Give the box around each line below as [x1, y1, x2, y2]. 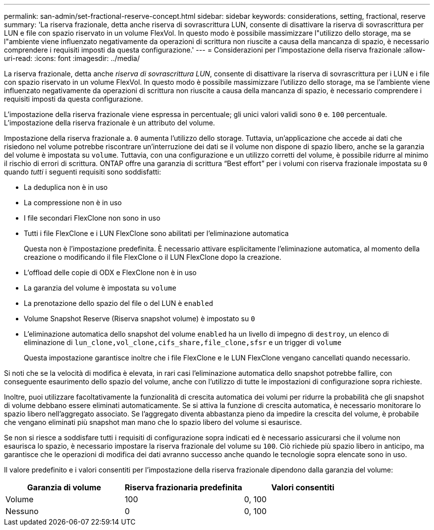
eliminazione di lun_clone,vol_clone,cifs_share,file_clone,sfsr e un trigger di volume [24, 338, 342, 347]
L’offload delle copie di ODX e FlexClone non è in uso [24, 268, 197, 277]
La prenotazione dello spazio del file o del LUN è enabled [24, 299, 214, 307]
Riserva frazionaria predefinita [124, 482, 242, 492]
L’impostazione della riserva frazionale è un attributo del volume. [4, 118, 215, 127]
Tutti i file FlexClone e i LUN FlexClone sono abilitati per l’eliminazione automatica [24, 229, 289, 237]
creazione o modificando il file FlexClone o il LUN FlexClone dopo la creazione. [24, 253, 281, 261]
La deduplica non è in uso [24, 183, 108, 191]
